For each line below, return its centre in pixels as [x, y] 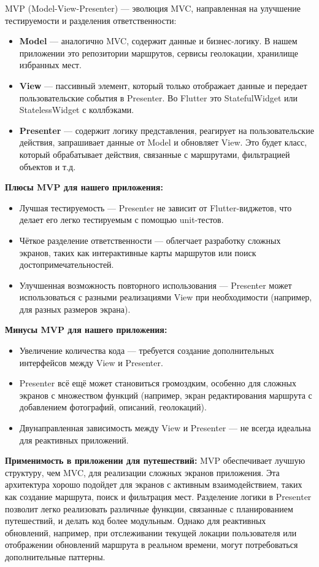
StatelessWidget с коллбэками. [77, 110]
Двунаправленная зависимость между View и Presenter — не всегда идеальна [165, 428]
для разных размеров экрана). [75, 309]
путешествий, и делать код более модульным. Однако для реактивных [136, 521]
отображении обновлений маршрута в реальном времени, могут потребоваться [152, 545]
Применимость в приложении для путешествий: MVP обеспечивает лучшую [155, 460]
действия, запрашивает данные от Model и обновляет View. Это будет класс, [163, 142]
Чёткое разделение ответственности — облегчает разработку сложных [150, 240]
